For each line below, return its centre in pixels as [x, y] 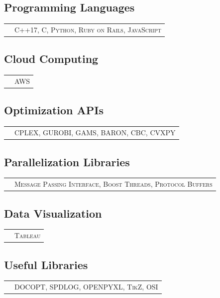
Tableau [28, 235]
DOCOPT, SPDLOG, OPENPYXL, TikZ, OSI [86, 287]
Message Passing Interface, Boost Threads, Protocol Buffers [113, 184]
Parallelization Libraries [67, 161]
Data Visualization [53, 213]
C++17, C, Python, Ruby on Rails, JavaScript [88, 29]
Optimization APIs [54, 110]
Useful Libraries [46, 264]
